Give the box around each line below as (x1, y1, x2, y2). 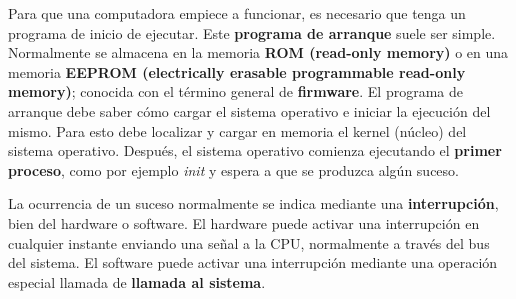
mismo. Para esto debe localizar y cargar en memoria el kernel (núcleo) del (8, 120, 467, 141)
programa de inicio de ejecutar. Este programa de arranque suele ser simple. (8, 22, 496, 43)
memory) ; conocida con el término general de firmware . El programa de (8, 81, 463, 102)
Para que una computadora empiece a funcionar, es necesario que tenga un (8, 3, 466, 23)
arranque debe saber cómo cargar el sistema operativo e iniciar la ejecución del (8, 100, 491, 121)
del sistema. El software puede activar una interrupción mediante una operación (8, 252, 498, 273)
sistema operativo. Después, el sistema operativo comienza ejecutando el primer (8, 140, 502, 161)
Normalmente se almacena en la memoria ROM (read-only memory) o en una (8, 42, 509, 63)
